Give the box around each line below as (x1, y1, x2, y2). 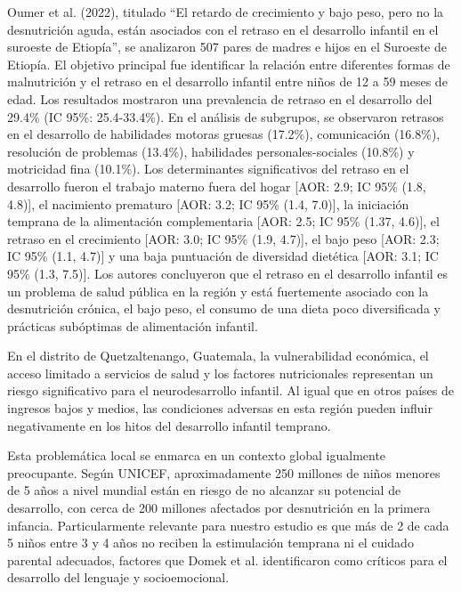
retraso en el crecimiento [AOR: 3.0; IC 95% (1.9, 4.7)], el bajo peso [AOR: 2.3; (7, 229, 440, 247)
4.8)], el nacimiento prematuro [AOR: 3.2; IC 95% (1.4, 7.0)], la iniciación (7, 194, 409, 213)
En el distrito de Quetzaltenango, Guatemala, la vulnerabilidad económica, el (7, 346, 429, 365)
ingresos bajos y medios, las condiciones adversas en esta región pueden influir (7, 399, 433, 418)
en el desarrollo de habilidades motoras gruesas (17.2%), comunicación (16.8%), (7, 125, 441, 143)
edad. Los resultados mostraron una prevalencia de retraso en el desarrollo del (7, 89, 433, 108)
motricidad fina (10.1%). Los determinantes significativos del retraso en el (7, 159, 409, 178)
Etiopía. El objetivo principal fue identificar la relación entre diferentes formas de (7, 54, 450, 73)
